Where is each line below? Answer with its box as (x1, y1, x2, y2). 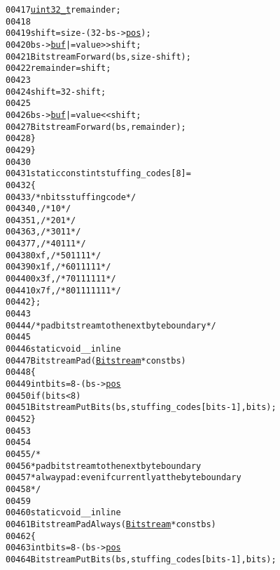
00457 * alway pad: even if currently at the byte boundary (6, 472, 241, 483)
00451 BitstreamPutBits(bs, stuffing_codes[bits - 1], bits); (6, 402, 276, 413)
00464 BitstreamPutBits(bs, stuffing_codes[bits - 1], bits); (6, 554, 276, 564)
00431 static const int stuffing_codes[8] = (6, 168, 191, 179)
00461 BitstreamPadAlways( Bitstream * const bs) (6, 519, 216, 529)
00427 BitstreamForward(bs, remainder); (6, 121, 186, 132)
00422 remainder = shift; (6, 63, 111, 74)
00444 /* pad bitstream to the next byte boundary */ (6, 320, 216, 331)
